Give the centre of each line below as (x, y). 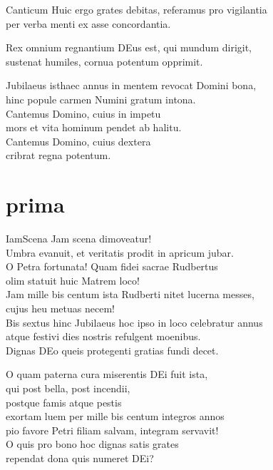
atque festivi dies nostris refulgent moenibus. (103, 336)
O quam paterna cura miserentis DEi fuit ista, (107, 374)
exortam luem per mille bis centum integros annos (115, 416)
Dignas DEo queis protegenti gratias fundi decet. (112, 350)
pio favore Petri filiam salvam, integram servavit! (112, 430)
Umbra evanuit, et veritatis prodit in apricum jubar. (120, 252)
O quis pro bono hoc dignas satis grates (92, 444)
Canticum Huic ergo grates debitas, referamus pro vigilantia (136, 9)
